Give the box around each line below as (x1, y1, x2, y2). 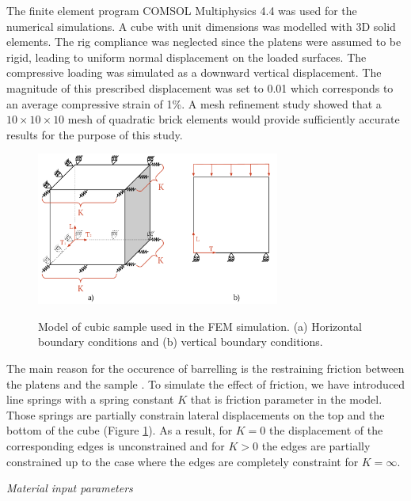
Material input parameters (6, 480, 133, 496)
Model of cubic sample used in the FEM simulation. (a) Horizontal (38, 317, 363, 334)
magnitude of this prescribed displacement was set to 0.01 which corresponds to (6, 79, 394, 96)
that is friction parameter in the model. (190, 391, 382, 408)
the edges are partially (261, 437, 371, 454)
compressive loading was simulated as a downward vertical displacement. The (6, 64, 382, 81)
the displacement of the (269, 422, 383, 438)
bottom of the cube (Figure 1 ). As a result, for (6, 422, 233, 438)
